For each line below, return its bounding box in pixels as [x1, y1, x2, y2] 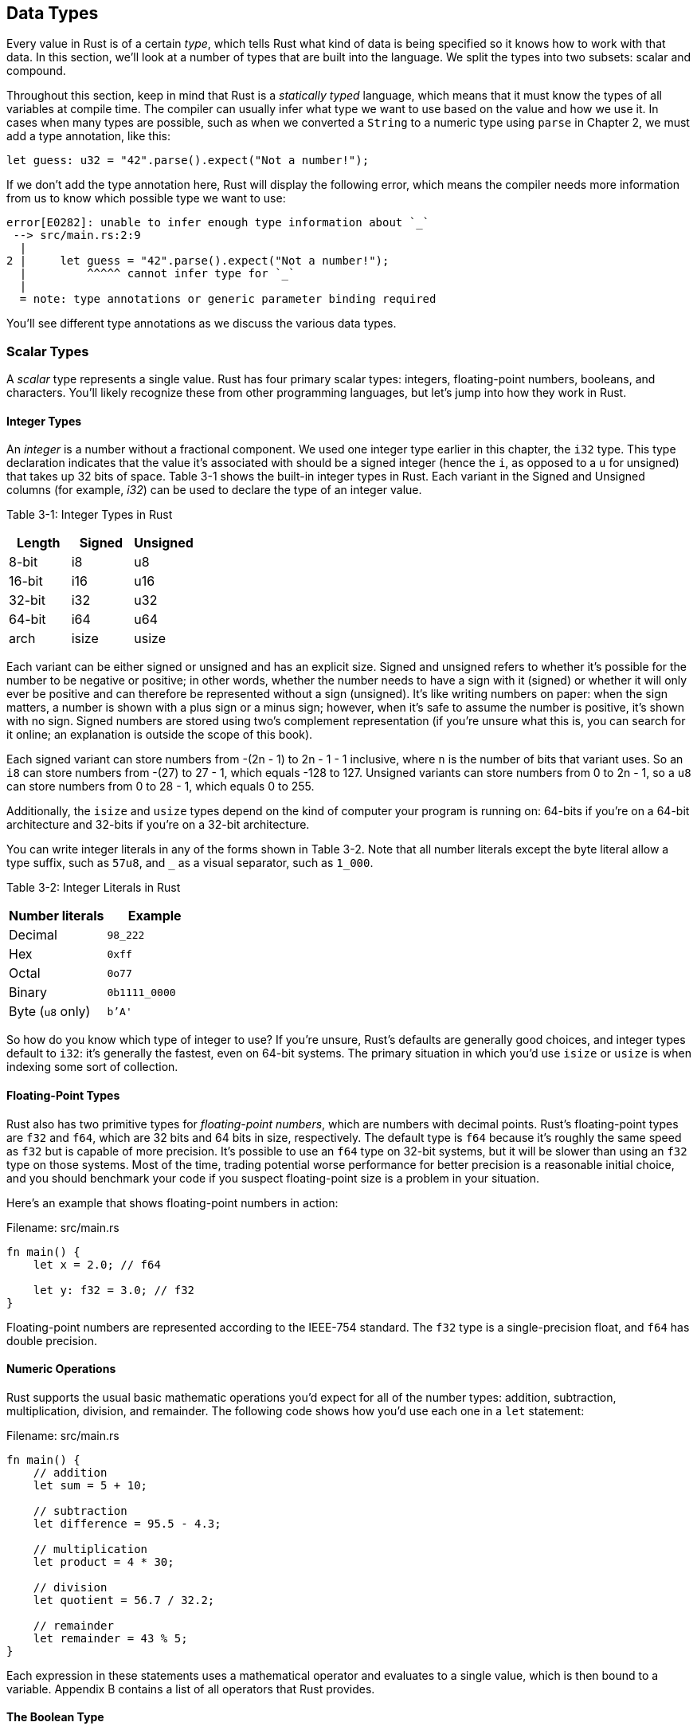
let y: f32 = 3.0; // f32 [33, 1283, 195, 1297]
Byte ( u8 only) [9, 1003, 91, 1020]
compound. [6, 64, 66, 78]
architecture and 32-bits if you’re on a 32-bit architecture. [6, 818, 310, 832]
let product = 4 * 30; [33, 1555, 174, 1568]
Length [17, 535, 61, 551]
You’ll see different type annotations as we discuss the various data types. [6, 316, 397, 331]
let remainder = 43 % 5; [33, 1631, 188, 1645]
